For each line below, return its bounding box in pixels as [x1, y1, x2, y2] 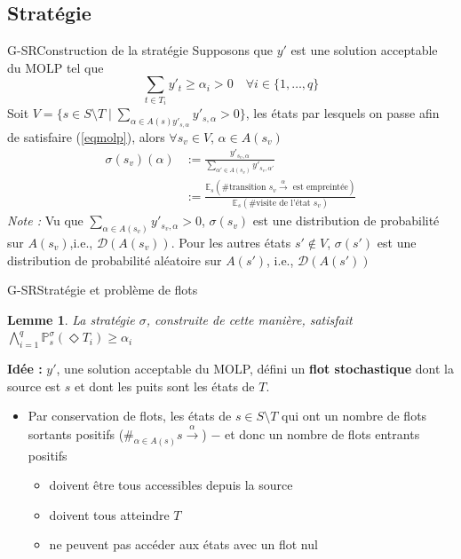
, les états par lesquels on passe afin [245, 104, 440, 122]
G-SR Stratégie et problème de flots [7, 280, 198, 299]
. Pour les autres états [171, 232, 291, 251]
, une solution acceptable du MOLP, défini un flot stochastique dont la [56, 359, 454, 378]
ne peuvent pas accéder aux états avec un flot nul [49, 535, 318, 554]
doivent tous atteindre [49, 505, 170, 524]
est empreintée [292, 183, 348, 193]
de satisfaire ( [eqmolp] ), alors [7, 127, 165, 146]
